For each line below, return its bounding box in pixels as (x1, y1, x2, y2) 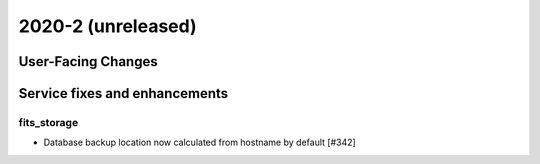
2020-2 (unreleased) (18, 15, 197, 37)
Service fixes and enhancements (18, 85, 229, 102)
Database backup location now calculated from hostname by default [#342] (43, 136, 357, 149)
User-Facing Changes (18, 53, 159, 70)
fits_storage (18, 115, 79, 129)
